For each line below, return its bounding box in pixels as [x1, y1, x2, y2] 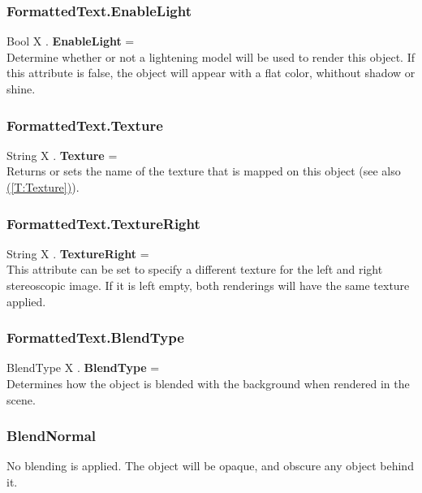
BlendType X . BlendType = [6, 359, 160, 376]
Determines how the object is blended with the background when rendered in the [6, 375, 410, 391]
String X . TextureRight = [6, 244, 149, 262]
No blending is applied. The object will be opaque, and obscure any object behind [6, 457, 414, 474]
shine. [6, 80, 36, 97]
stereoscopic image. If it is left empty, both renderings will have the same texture [6, 277, 410, 293]
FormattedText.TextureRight [6, 213, 200, 233]
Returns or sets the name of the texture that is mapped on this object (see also [6, 162, 401, 179]
